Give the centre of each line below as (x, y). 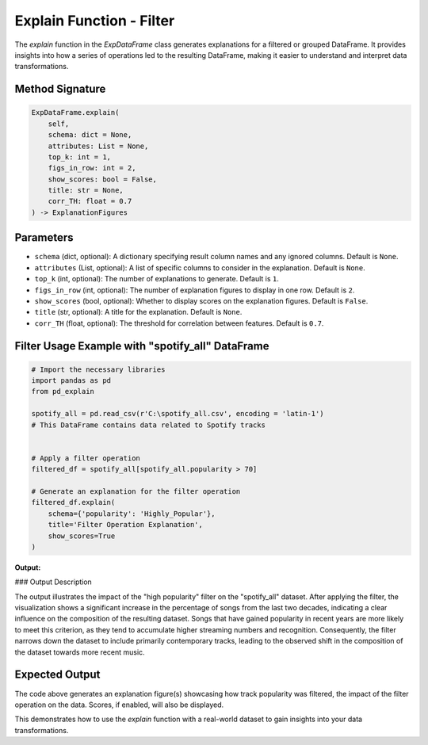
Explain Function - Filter (95, 21)
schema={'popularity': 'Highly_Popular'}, (132, 514)
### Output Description (53, 582)
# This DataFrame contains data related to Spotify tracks (148, 425)
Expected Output (57, 675)
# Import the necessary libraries (98, 369)
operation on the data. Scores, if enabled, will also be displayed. (119, 705)
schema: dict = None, (90, 135)
